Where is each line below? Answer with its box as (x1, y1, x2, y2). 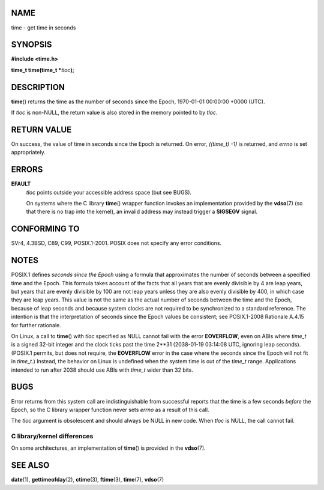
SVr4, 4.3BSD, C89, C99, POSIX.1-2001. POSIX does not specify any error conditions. (11, 240, 222, 247)
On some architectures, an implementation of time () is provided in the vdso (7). (11, 444, 206, 452)
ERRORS (11, 165, 43, 175)
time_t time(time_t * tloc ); (11, 66, 74, 73)
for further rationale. (11, 321, 61, 328)
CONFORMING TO (11, 224, 80, 234)
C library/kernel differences (11, 432, 94, 441)
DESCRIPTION (11, 82, 65, 92)
